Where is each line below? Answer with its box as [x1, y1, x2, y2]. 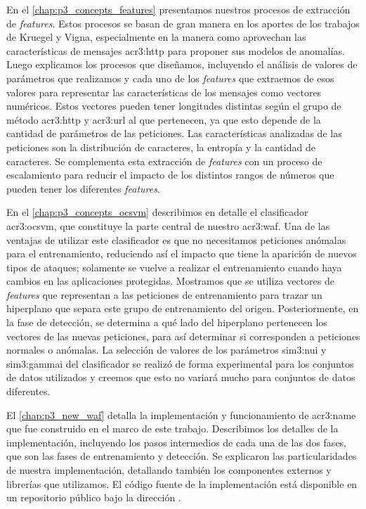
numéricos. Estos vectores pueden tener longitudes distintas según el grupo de [6, 98, 341, 113]
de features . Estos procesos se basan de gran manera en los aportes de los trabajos [6, 15, 360, 30]
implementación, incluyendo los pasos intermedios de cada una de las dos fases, [6, 434, 347, 449]
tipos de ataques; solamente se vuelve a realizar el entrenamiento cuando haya [6, 259, 342, 274]
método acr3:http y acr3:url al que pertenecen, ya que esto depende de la [6, 112, 321, 127]
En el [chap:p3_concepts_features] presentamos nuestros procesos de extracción [6, 2, 351, 16]
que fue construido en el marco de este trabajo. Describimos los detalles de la [6, 421, 339, 436]
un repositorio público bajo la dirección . [6, 490, 181, 505]
